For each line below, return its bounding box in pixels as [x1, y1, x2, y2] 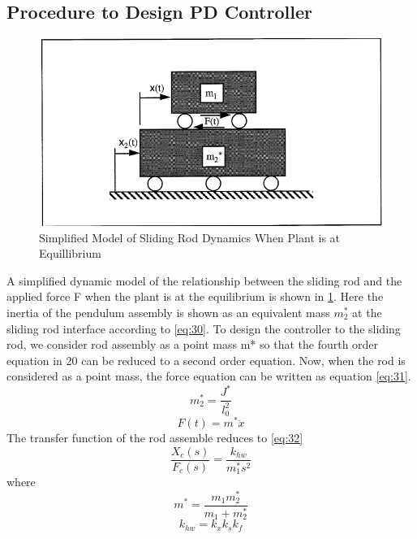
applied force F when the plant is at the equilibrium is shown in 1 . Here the [6, 288, 384, 305]
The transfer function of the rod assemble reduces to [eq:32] [6, 429, 303, 446]
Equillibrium [39, 245, 101, 262]
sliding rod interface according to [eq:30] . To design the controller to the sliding [6, 319, 401, 337]
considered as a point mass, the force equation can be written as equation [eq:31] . [6, 367, 411, 385]
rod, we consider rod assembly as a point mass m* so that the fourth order [6, 336, 379, 353]
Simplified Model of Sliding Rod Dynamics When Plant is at [39, 228, 341, 246]
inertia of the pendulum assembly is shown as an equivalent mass [6, 303, 330, 320]
